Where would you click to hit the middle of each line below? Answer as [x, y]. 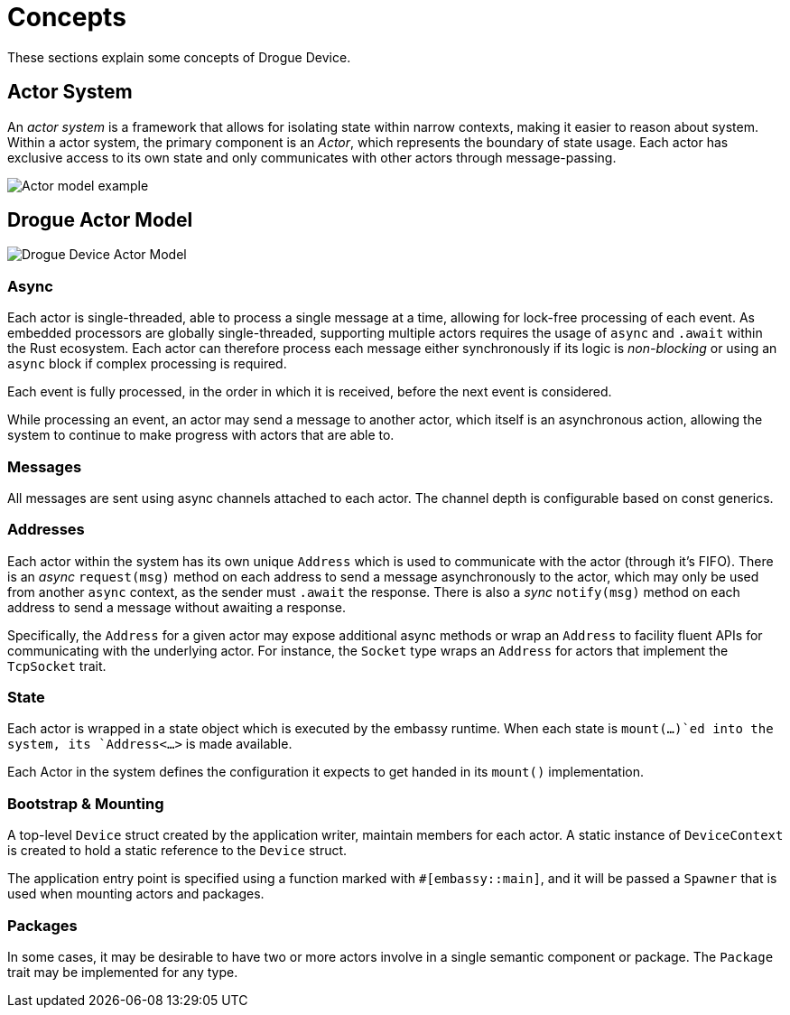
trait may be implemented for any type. [123, 972]
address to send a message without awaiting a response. [177, 607]
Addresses [46, 530]
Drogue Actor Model [100, 220]
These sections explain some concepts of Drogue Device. [179, 57]
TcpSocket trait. [57, 666]
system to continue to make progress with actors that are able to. [201, 435]
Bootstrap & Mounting [86, 803]
